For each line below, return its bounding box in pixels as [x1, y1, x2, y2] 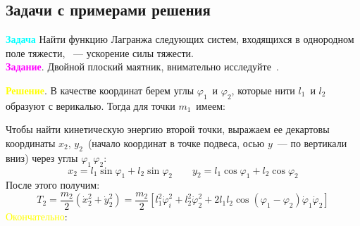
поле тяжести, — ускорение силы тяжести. [6, 45, 194, 60]
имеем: [196, 98, 225, 113]
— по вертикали [277, 135, 347, 150]
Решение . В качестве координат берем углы [6, 82, 194, 97]
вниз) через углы [6, 150, 78, 165]
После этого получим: [6, 177, 100, 192]
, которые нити [231, 82, 295, 97]
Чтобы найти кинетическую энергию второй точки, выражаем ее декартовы [6, 122, 330, 137]
